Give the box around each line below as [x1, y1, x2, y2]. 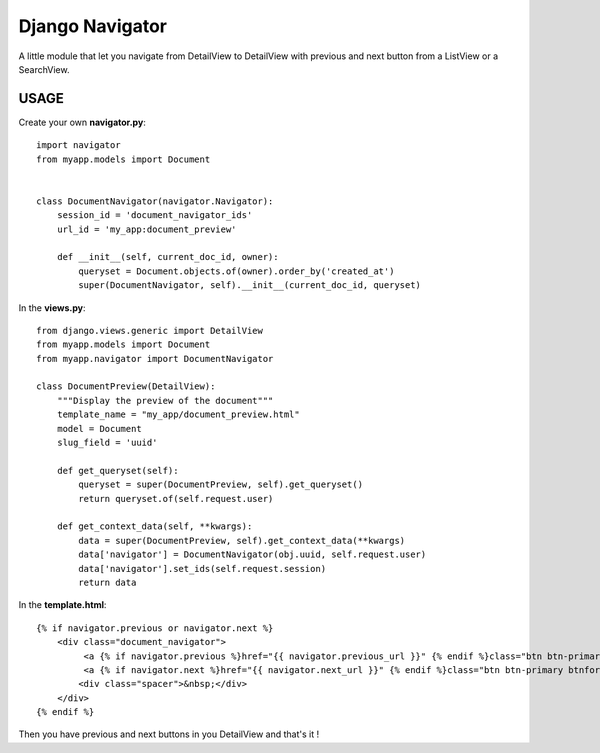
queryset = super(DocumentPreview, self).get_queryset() [78, 479, 364, 490]
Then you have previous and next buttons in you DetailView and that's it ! [18, 728, 320, 740]
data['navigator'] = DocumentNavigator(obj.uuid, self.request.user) [78, 549, 427, 560]
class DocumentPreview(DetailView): [36, 381, 216, 392]
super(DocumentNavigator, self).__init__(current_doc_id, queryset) [78, 280, 422, 291]
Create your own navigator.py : [18, 116, 147, 128]
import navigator [36, 140, 121, 151]
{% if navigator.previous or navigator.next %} [36, 622, 274, 634]
